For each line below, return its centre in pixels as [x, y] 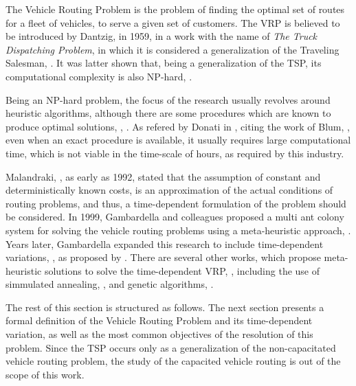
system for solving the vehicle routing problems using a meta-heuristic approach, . [178, 230]
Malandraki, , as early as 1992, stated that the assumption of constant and [163, 176]
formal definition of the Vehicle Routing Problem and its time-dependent [159, 320]
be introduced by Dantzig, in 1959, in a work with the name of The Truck [162, 36]
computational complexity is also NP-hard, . [99, 76]
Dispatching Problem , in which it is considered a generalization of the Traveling [173, 49]
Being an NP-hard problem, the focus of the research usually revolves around [168, 99]
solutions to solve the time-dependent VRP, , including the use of [182, 270]
